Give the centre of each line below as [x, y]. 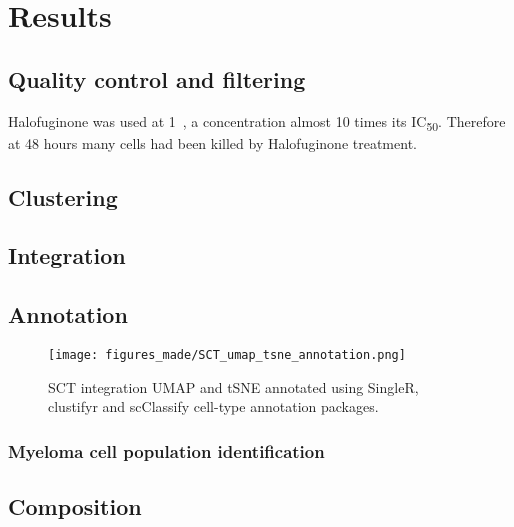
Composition [75, 506]
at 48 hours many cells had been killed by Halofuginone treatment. [212, 142]
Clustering [63, 196]
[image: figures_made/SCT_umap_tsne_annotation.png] [227, 355]
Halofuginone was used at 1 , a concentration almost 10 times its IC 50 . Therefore [257, 122]
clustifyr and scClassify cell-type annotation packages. [213, 406]
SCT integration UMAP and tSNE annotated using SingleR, [233, 386]
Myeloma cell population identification [166, 450]
